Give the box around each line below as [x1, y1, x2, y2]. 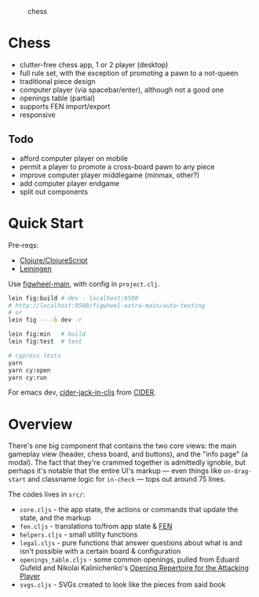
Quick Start [8, 214, 84, 232]
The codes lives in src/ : [8, 490, 86, 499]
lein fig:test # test [8, 337, 82, 346]
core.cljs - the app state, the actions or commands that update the [19, 505, 239, 515]
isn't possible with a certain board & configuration [19, 547, 181, 556]
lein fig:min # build [8, 330, 86, 338]
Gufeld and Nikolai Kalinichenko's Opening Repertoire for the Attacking [19, 563, 249, 573]
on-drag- [223, 468, 253, 475]
